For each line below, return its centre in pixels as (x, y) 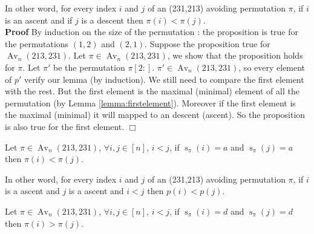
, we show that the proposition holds (235, 55)
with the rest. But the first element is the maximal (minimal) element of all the (152, 91)
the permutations (37, 43)
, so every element (272, 67)
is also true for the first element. (65, 126)
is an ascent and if (39, 20)
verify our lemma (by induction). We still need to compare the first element (164, 79)
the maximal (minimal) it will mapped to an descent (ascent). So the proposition (155, 115)
